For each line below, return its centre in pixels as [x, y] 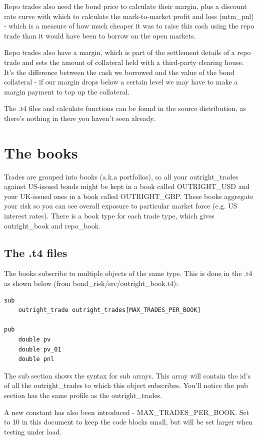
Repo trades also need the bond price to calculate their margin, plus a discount [125, 6]
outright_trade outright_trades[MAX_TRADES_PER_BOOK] [109, 310]
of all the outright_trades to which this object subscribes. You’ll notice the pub [126, 385]
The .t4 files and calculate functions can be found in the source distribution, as [125, 108]
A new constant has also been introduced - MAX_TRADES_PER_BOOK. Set [127, 412]
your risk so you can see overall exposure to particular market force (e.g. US [121, 206]
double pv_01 [40, 349]
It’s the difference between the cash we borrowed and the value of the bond [119, 72]
